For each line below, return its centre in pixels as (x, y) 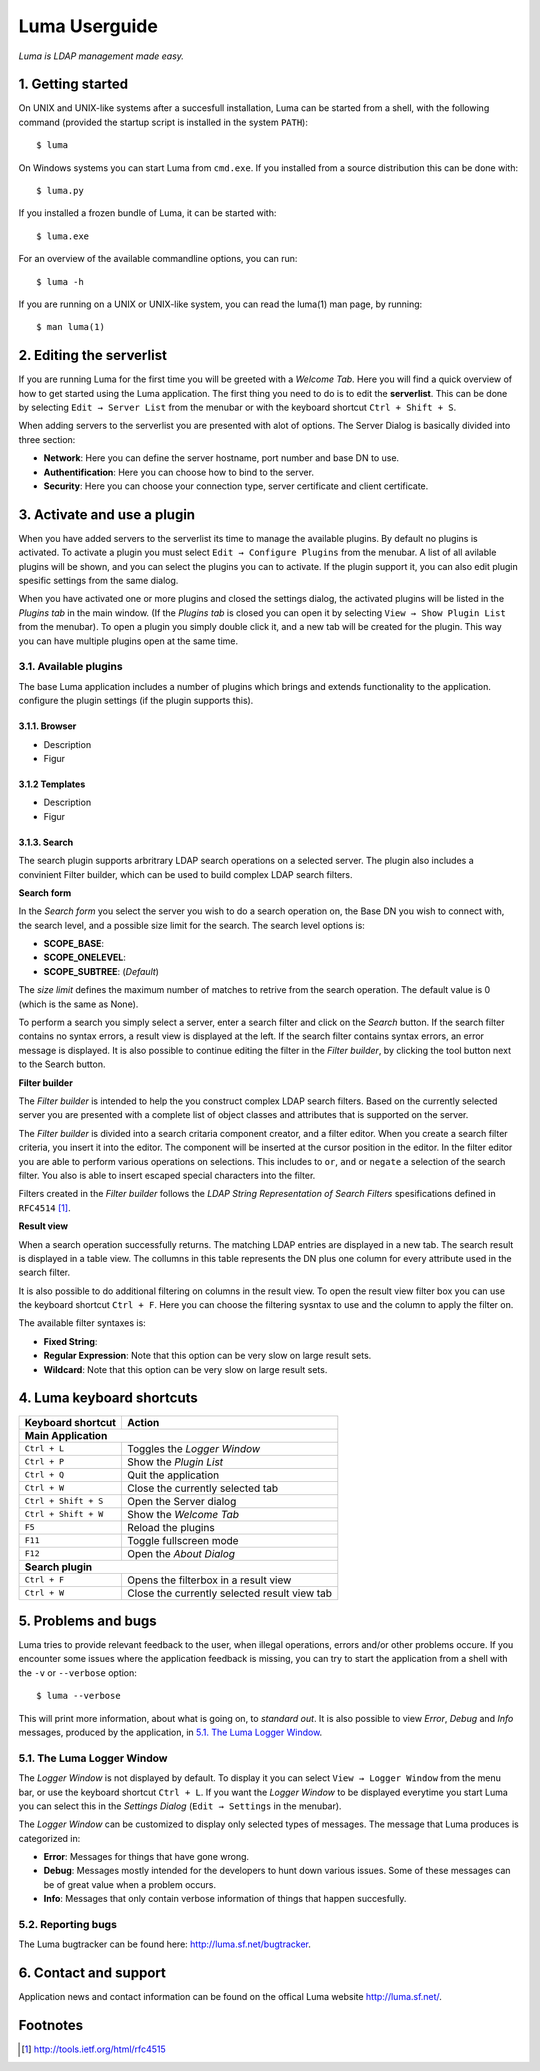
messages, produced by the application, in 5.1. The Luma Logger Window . (170, 1732)
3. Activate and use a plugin (106, 514)
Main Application (66, 1435)
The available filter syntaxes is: (82, 1323)
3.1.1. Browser (47, 726)
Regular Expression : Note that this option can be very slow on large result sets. (207, 1356)
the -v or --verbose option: (77, 1672)
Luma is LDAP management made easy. (101, 56)
